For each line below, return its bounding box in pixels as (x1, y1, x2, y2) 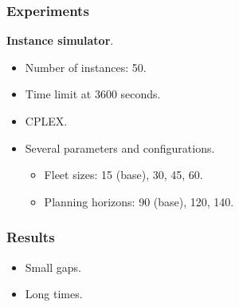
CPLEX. (25, 113, 68, 129)
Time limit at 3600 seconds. (25, 86, 161, 102)
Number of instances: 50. (25, 58, 147, 75)
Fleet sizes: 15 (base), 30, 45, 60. (44, 166, 203, 183)
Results (6, 227, 55, 247)
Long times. (25, 285, 83, 302)
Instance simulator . (6, 32, 114, 49)
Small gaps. (25, 258, 81, 275)
